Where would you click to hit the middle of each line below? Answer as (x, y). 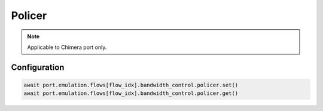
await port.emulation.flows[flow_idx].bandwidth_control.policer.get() (131, 93)
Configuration (38, 67)
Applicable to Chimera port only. (67, 47)
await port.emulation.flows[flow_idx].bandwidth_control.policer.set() (131, 85)
